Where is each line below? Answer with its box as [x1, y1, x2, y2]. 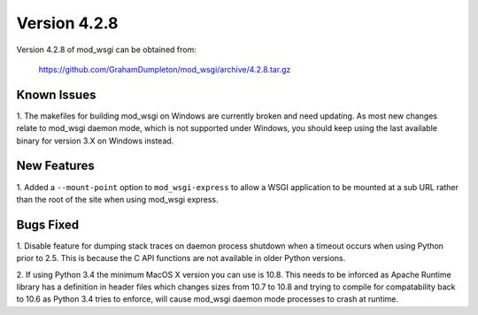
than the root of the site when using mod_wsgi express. [16, 194, 219, 204]
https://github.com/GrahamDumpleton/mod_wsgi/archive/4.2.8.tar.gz [38, 64, 291, 74]
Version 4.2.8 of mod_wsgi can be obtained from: [16, 44, 197, 55]
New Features [16, 158, 95, 173]
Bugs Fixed [16, 217, 80, 232]
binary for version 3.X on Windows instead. [16, 135, 174, 146]
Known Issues [16, 87, 96, 102]
